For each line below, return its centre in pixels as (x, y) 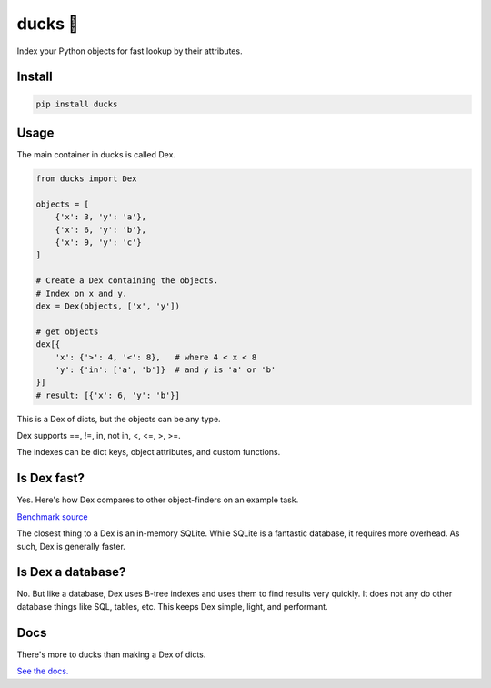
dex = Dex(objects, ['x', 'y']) (108, 306)
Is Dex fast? (51, 478)
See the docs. (43, 671)
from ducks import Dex (86, 179)
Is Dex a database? (71, 572)
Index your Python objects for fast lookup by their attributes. (130, 51)
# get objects (67, 331)
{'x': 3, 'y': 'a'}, (101, 217)
